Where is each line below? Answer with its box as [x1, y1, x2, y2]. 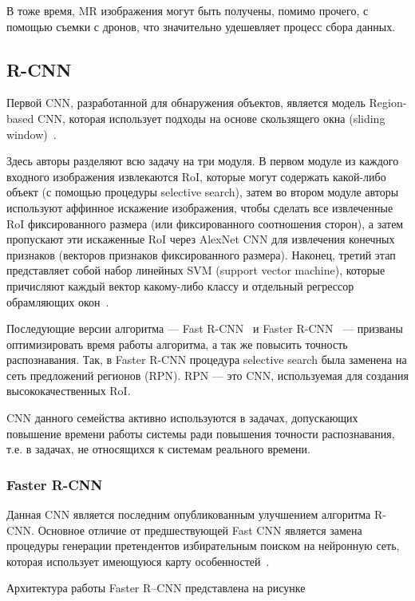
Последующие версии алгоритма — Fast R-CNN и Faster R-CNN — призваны [6, 320, 403, 337]
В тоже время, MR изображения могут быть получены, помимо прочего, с [6, 2, 369, 18]
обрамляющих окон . [6, 293, 109, 310]
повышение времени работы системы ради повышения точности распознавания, [6, 425, 395, 441]
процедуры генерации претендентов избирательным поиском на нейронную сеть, [6, 537, 400, 554]
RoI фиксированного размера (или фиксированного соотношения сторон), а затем [6, 215, 404, 231]
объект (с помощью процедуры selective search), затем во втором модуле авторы [6, 184, 399, 200]
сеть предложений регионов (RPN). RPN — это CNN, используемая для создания [6, 366, 409, 383]
